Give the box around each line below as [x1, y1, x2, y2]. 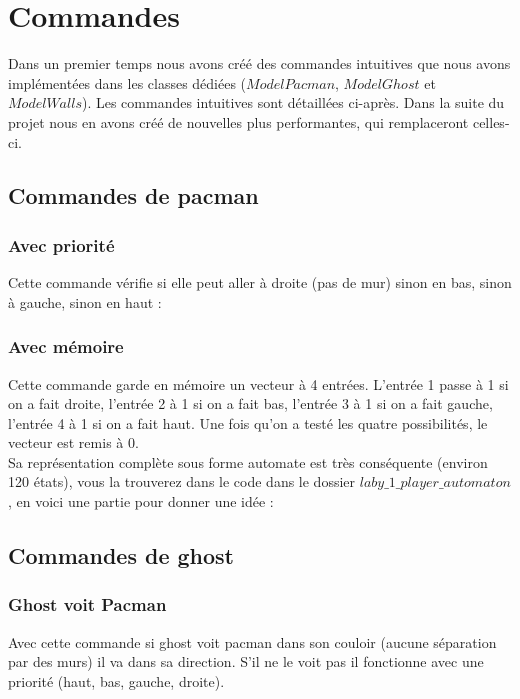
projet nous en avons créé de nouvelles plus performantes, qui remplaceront [8, 111, 469, 132]
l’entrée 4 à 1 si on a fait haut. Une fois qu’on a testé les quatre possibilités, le [8, 412, 488, 433]
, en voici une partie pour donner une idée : [8, 491, 274, 512]
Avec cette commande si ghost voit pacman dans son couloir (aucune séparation [8, 631, 497, 652]
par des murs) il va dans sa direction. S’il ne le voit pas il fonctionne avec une [8, 651, 484, 672]
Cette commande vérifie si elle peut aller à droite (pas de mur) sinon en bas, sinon [8, 272, 512, 293]
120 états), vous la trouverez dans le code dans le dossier [8, 471, 356, 492]
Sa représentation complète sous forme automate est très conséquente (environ [8, 451, 488, 472]
